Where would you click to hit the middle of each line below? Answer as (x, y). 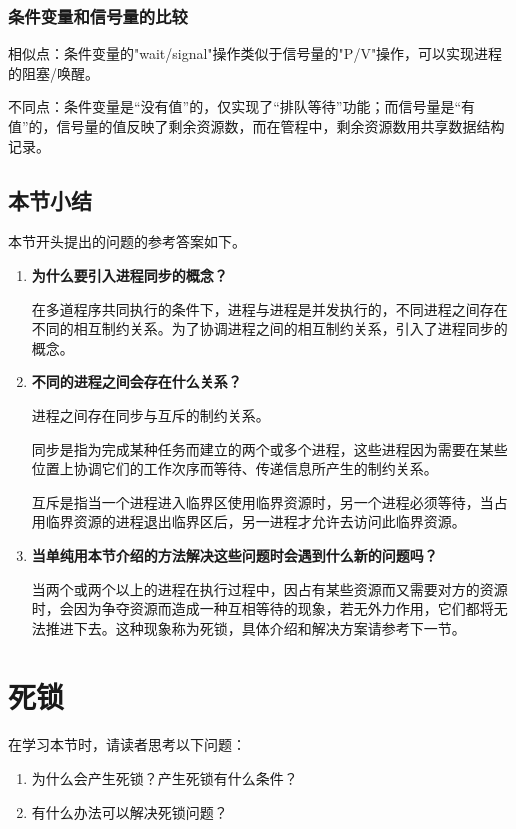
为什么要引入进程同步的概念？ (129, 274)
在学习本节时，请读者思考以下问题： (127, 744)
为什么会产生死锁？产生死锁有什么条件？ (164, 778)
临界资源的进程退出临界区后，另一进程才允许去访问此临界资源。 (255, 521)
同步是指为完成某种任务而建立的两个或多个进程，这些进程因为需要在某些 (269, 448)
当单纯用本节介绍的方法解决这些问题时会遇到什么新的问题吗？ (234, 554)
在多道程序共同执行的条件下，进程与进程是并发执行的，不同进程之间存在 (269, 308)
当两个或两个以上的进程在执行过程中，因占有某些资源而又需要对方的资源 (269, 588)
